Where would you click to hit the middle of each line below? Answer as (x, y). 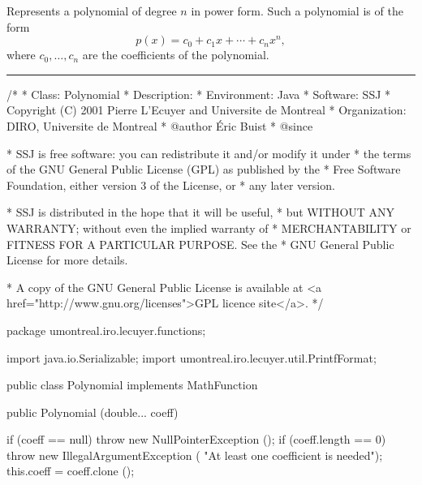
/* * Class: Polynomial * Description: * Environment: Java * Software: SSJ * (199, 94)
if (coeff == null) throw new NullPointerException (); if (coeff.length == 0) (196, 439)
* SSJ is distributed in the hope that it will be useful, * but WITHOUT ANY (201, 212)
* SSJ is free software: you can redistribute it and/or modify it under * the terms (209, 153)
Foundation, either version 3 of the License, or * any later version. (171, 185)
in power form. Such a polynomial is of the (297, 11)
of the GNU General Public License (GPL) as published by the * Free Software (204, 169)
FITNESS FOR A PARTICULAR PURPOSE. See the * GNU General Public (200, 244)
